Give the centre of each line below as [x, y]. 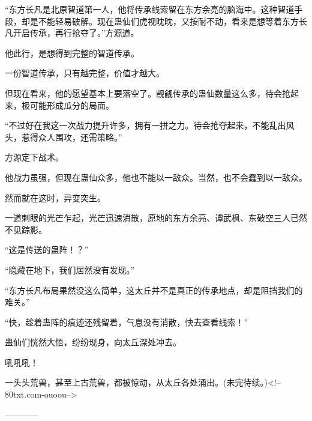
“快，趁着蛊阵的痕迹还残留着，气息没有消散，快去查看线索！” [127, 322]
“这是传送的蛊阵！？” [47, 250]
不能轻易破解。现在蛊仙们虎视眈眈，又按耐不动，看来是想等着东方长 [172, 21]
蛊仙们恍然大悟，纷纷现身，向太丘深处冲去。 [93, 342]
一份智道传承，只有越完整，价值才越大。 [85, 73]
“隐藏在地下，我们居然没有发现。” [70, 269]
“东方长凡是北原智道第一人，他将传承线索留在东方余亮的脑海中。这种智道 [150, 9]
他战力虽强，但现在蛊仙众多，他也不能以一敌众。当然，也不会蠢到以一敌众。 [156, 177]
